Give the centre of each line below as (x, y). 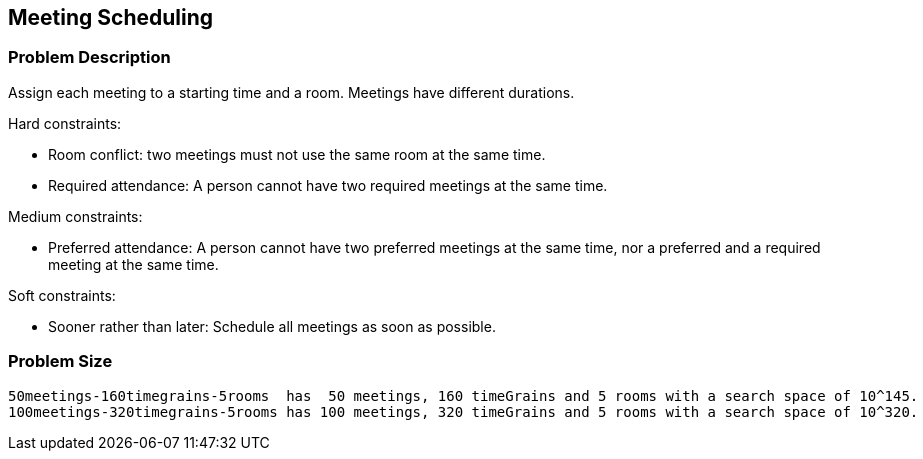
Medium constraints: (75, 216)
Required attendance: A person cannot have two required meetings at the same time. (328, 185)
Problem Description (89, 57)
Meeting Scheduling (111, 17)
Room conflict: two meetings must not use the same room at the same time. (297, 154)
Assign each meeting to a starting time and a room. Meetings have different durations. (291, 92)
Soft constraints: (62, 295)
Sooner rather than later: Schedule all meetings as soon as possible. (272, 326)
